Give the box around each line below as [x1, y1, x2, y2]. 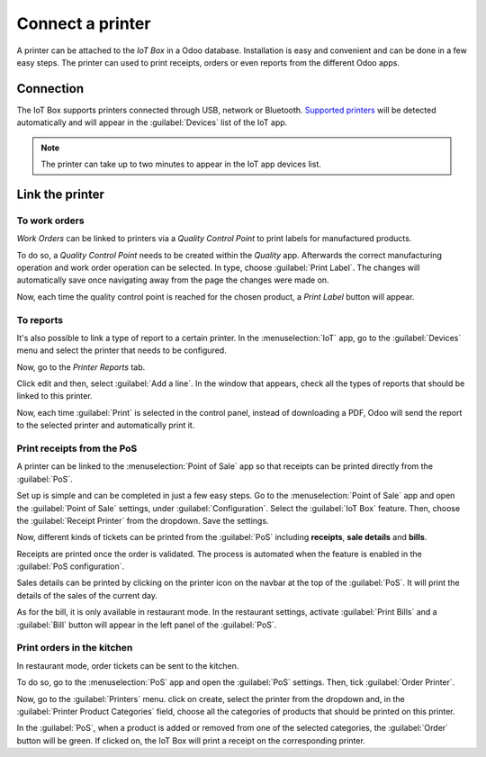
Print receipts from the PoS [16, 442, 138, 455]
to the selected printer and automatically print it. [16, 419, 195, 431]
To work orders [16, 214, 85, 227]
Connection [16, 81, 85, 96]
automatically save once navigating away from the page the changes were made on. [16, 275, 329, 285]
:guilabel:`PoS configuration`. [16, 561, 125, 572]
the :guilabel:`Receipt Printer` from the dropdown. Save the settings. [16, 515, 269, 526]
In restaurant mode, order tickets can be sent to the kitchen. [16, 660, 239, 671]
